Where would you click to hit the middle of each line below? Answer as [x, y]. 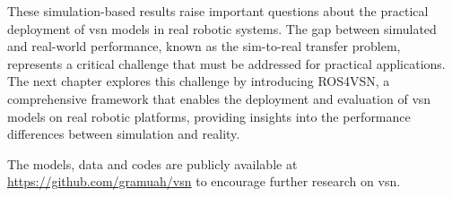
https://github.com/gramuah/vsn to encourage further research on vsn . [204, 181]
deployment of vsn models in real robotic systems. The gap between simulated [222, 28]
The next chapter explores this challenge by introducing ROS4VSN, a [199, 81]
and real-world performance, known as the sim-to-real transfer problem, [204, 46]
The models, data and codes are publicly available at [152, 163]
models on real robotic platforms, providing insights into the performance [209, 116]
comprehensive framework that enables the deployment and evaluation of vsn [219, 98]
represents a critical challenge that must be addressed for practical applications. [226, 63]
